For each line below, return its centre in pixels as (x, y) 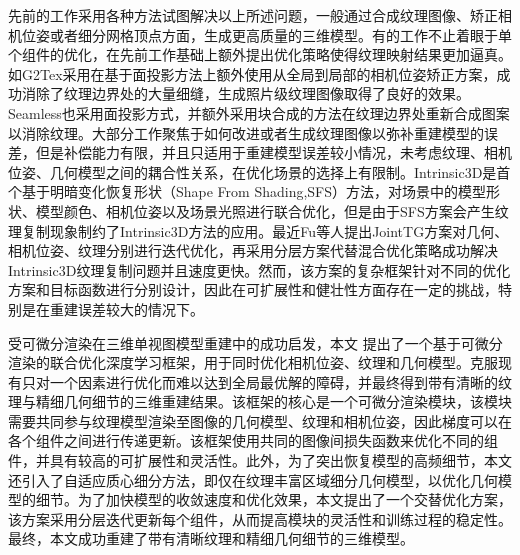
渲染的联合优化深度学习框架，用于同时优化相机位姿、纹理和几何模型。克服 (253, 362)
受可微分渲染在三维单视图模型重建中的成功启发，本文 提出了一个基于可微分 (255, 342)
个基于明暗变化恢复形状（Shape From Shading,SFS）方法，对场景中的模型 (247, 191)
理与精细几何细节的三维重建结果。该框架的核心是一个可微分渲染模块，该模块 (260, 401)
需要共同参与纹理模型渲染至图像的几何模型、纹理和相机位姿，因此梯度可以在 (260, 420)
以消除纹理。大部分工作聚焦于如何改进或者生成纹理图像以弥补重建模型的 (246, 132)
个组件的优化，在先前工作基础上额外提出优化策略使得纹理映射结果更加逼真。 (260, 54)
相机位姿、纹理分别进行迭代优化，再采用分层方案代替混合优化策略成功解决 (253, 250)
